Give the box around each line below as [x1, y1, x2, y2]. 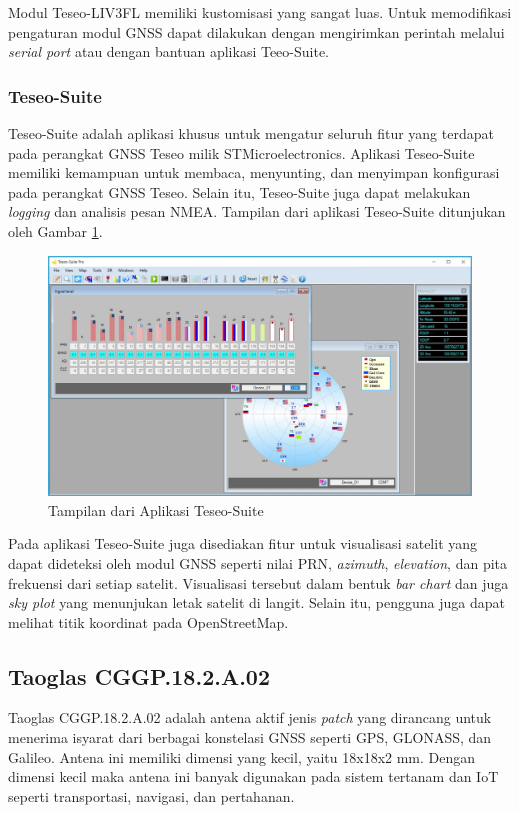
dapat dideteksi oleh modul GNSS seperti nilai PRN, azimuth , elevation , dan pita [8, 552, 508, 573]
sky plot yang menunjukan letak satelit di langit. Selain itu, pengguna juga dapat [8, 592, 506, 613]
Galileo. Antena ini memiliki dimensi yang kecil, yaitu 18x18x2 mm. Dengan [8, 746, 476, 767]
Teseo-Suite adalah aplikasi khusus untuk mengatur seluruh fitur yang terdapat [8, 123, 494, 143]
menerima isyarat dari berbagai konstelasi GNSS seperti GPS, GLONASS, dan [8, 727, 492, 748]
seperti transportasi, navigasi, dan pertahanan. [8, 785, 295, 806]
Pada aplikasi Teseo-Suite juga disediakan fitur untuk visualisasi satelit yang [8, 533, 478, 554]
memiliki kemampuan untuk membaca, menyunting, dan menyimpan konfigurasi [8, 162, 500, 183]
